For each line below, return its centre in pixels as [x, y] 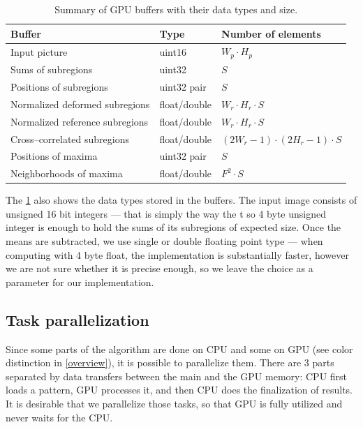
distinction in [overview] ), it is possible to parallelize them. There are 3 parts [170, 362]
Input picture [39, 51]
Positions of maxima [54, 156]
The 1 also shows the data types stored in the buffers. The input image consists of [181, 200]
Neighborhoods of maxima [67, 173]
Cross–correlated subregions [70, 138]
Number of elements [271, 33]
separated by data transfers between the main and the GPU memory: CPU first [177, 376]
